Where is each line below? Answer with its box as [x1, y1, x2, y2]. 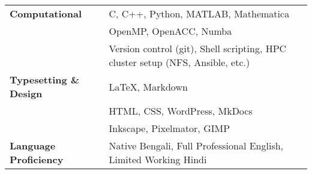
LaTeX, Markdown [109, 79, 188, 94]
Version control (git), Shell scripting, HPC [109, 41, 287, 55]
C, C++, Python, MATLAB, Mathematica [109, 7, 290, 20]
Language [10, 139, 56, 152]
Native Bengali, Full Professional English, [109, 139, 284, 152]
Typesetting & [10, 73, 80, 86]
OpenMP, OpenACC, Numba [109, 24, 232, 38]
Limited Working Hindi [109, 152, 207, 166]
